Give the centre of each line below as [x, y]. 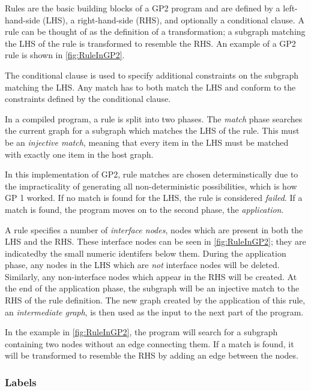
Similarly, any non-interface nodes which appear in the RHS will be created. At [151, 276]
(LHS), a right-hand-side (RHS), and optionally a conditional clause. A [174, 19]
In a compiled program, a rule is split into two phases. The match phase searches [154, 118]
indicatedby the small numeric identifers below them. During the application [146, 253]
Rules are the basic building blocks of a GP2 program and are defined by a [143, 8]
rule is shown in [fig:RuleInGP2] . [65, 55]
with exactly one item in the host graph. [79, 154]
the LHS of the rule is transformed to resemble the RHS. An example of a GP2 [150, 43]
